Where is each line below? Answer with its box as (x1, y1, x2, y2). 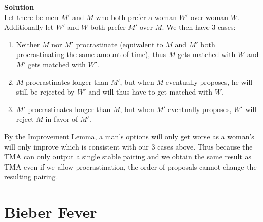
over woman (190, 11, 229, 22)
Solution (4, 2, 34, 12)
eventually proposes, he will (165, 76, 253, 87)
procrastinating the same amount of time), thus (16, 49, 166, 60)
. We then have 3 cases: (162, 22, 236, 32)
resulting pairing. (4, 171, 58, 182)
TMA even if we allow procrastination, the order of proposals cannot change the (4, 161, 257, 172)
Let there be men (4, 11, 59, 22)
